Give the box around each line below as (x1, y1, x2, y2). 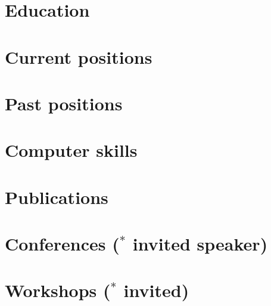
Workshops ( (5, 278, 111, 302)
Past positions (5, 91, 123, 115)
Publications (5, 184, 108, 209)
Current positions (5, 44, 152, 69)
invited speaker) (132, 231, 268, 256)
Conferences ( (5, 231, 120, 256)
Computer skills (5, 138, 138, 162)
